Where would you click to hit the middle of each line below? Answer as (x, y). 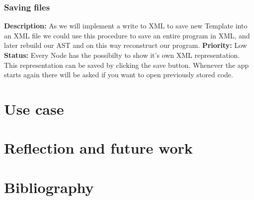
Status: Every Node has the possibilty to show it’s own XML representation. (122, 55)
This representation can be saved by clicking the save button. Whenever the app (127, 65)
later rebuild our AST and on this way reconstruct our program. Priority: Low (126, 45)
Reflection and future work (98, 148)
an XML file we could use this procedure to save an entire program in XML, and (127, 35)
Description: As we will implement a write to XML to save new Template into (126, 26)
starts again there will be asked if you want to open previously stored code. (119, 75)
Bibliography (49, 187)
